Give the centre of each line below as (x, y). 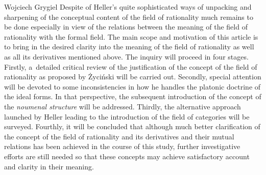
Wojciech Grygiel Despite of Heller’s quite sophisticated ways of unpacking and (128, 7)
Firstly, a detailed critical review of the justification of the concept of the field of (131, 66)
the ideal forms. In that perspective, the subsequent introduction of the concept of (133, 96)
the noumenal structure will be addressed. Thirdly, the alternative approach (123, 106)
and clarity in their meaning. (49, 166)
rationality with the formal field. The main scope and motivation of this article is (131, 36)
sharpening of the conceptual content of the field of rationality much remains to (129, 17)
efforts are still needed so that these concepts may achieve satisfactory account (127, 156)
